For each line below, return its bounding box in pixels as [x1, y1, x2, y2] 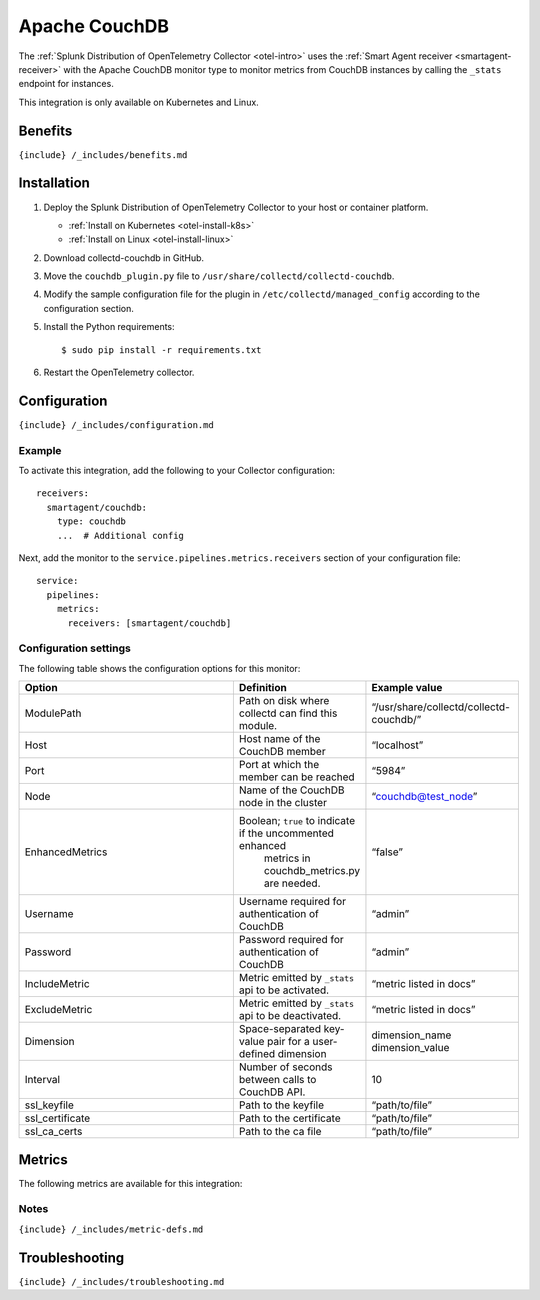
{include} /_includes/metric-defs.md [18, 1223, 204, 1235]
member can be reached [238, 770, 355, 784]
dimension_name [371, 1028, 452, 1042]
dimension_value [371, 1041, 450, 1055]
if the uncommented [238, 826, 335, 840]
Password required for [238, 933, 344, 947]
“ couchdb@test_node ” [371, 790, 478, 804]
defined [238, 1047, 276, 1061]
